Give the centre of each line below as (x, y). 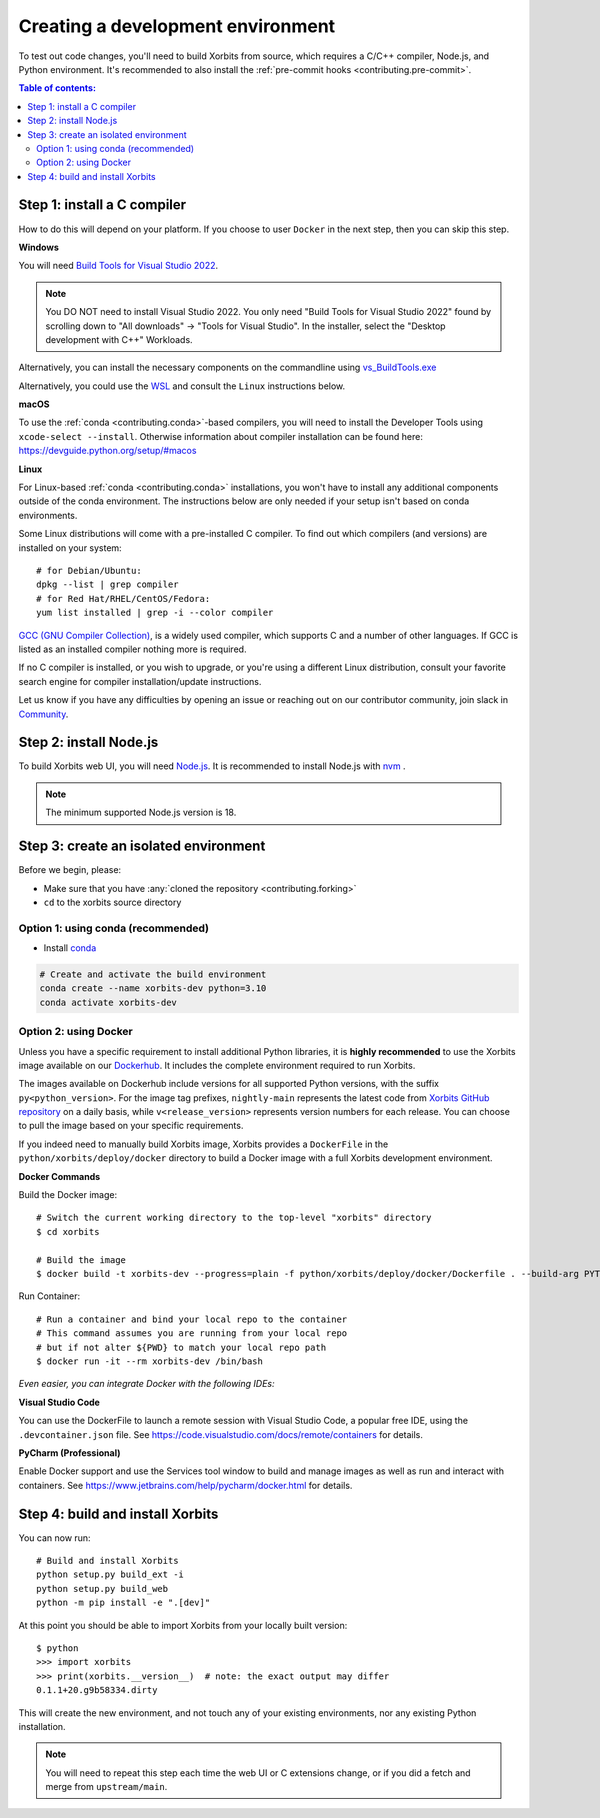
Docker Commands (59, 1176)
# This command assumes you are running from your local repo (192, 1333)
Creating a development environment (177, 26)
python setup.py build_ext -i (110, 1574)
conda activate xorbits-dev (108, 1002)
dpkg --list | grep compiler (107, 584)
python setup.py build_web (102, 1588)
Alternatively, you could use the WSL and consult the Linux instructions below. (182, 386)
